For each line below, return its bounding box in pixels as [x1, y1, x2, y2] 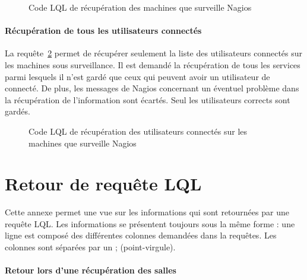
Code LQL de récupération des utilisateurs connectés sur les [29, 125, 248, 137]
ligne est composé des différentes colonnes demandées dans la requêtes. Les [5, 229, 277, 241]
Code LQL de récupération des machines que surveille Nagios [29, 1, 252, 13]
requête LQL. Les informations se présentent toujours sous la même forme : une [5, 217, 295, 230]
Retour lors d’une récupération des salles [5, 264, 176, 276]
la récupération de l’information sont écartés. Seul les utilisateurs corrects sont [5, 93, 290, 106]
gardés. [5, 105, 30, 117]
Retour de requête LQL [5, 171, 202, 196]
